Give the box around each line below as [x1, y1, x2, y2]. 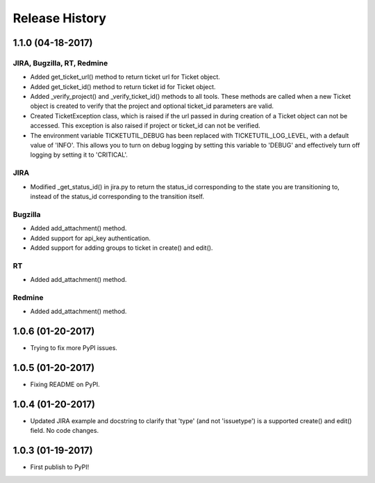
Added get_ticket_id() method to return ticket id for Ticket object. [30, 82, 216, 90]
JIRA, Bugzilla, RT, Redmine [12, 58, 108, 68]
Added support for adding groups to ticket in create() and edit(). [30, 244, 213, 252]
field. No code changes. [30, 427, 99, 435]
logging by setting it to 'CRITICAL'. [30, 150, 128, 159]
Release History [12, 10, 107, 26]
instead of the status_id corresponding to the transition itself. [30, 192, 205, 200]
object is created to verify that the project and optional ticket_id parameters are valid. [30, 102, 274, 111]
